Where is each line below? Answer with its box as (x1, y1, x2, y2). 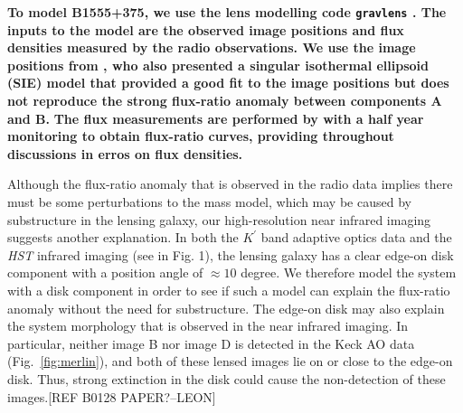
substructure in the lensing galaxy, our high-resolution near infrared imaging (7, 210, 431, 229)
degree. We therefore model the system (241, 263, 457, 282)
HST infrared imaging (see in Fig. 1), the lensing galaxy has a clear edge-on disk (7, 245, 454, 264)
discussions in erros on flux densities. (7, 144, 243, 163)
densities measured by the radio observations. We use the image (7, 38, 416, 57)
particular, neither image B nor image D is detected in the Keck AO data (7, 333, 415, 352)
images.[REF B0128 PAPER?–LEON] (7, 387, 216, 406)
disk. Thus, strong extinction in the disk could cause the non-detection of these (7, 369, 446, 388)
